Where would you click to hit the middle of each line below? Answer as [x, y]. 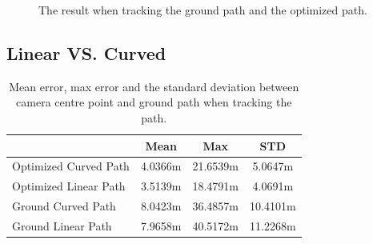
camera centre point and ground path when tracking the [154, 102]
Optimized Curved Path [71, 166]
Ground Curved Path [64, 206]
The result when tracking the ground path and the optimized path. [203, 10]
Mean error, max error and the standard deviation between [154, 86]
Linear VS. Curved [86, 52]
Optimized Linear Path [69, 186]
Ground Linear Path [62, 225]
